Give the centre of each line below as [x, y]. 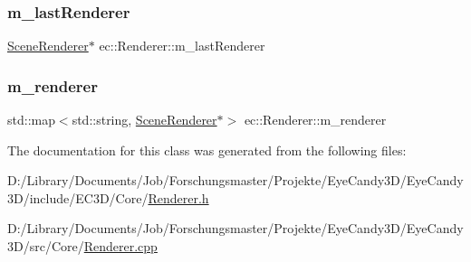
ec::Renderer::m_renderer [315, 120]
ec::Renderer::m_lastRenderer [182, 46]
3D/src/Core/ [46, 246]
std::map [31, 120]
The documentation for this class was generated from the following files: [207, 150]
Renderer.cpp [120, 246]
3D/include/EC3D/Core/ [78, 197]
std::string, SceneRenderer [144, 120]
